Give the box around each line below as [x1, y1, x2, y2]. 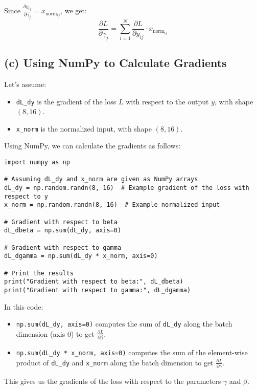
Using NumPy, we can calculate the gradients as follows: [4, 140, 181, 151]
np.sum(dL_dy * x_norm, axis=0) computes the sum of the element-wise [16, 347, 248, 358]
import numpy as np [4, 159, 70, 166]
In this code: [4, 301, 43, 312]
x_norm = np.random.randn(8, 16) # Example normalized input [4, 201, 220, 209]
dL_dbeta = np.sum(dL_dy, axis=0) [4, 227, 122, 234]
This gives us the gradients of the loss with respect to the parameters [4, 376, 221, 386]
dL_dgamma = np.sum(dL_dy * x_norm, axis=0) [4, 252, 158, 260]
